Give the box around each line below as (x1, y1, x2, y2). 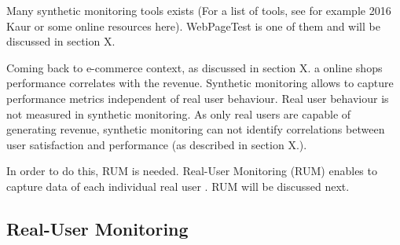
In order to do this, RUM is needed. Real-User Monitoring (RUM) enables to (6, 163, 377, 179)
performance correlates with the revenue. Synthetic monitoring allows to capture (6, 75, 394, 91)
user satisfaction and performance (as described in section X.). (6, 136, 307, 152)
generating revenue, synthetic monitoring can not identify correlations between (6, 121, 385, 137)
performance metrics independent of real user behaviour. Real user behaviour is (6, 90, 389, 106)
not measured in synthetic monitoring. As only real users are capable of (6, 105, 351, 122)
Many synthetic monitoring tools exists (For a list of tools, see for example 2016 (6, 2, 391, 18)
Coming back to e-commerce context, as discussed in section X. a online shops (6, 59, 383, 75)
